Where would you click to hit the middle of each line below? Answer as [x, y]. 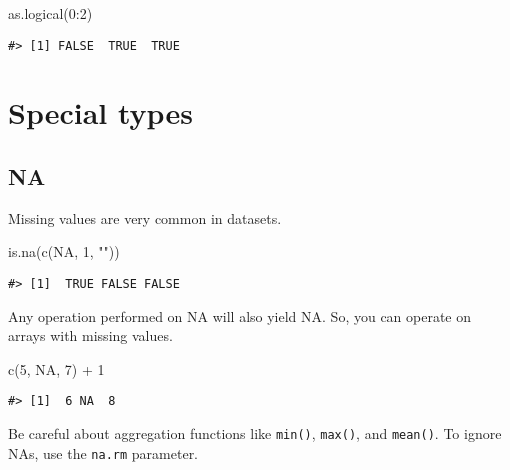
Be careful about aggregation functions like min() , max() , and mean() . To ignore [255, 433]
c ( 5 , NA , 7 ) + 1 [56, 368]
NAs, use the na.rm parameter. [103, 452]
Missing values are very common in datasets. [145, 217]
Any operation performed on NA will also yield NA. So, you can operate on [240, 315]
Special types [100, 112]
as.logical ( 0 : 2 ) [50, 13]
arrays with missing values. [90, 335]
